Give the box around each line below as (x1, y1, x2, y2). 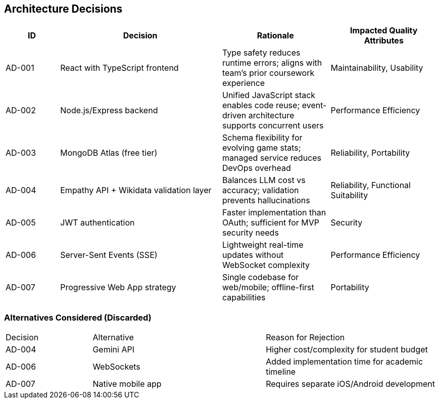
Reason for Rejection (266, 332, 345, 343)
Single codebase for (222, 272, 299, 283)
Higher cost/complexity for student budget (266, 344, 428, 355)
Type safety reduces (222, 48, 301, 58)
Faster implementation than (222, 207, 326, 218)
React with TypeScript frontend (60, 63, 179, 73)
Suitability (330, 190, 368, 201)
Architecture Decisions (4, 3, 123, 15)
